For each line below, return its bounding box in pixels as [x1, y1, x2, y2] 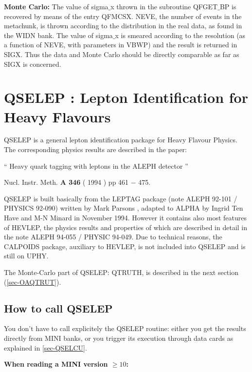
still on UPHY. [4, 251, 49, 261]
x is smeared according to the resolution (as [115, 30, 246, 40]
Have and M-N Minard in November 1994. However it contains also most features [4, 213, 247, 223]
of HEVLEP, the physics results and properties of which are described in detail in [4, 222, 248, 232]
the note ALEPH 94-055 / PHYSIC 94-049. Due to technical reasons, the [4, 232, 222, 242]
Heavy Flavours [4, 106, 111, 126]
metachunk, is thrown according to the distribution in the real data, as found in [4, 20, 242, 31]
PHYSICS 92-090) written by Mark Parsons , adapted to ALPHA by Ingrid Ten [4, 203, 243, 213]
